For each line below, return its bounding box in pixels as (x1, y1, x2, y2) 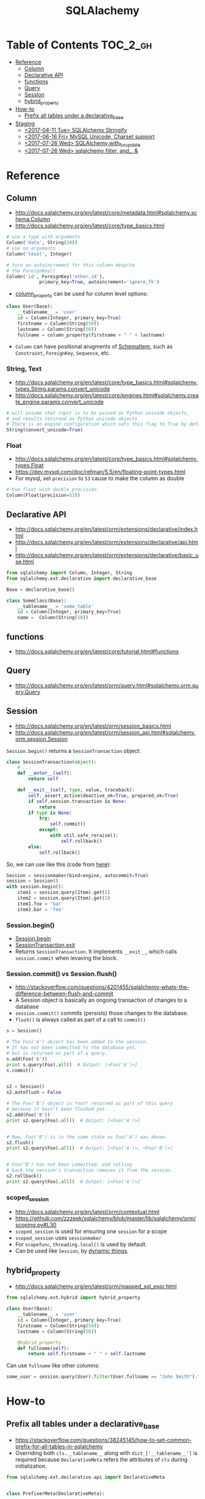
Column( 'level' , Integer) (6, 251, 72, 257)
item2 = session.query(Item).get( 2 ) (17, 895, 111, 901)
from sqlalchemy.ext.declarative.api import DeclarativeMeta (6, 1475, 165, 1481)
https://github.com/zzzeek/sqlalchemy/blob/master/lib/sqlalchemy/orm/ (15, 1215, 196, 1222)
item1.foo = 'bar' (17, 900, 64, 907)
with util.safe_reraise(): (49, 832, 119, 838)
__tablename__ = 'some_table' (17, 603, 95, 609)
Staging (15, 120, 35, 127)
